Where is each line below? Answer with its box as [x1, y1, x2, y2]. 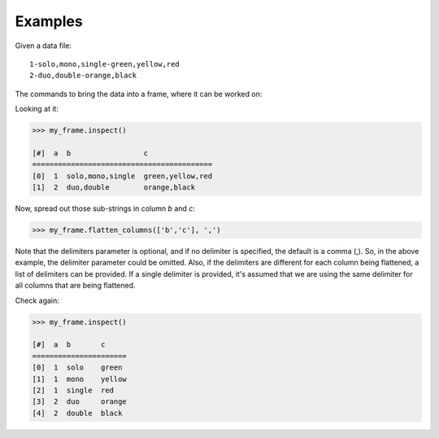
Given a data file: [15, 41, 72, 50]
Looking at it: [15, 104, 59, 114]
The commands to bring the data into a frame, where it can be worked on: [15, 89, 263, 99]
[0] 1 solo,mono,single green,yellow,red [32, 171, 213, 181]
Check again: [15, 296, 60, 305]
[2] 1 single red [32, 385, 114, 395]
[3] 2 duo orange [32, 397, 128, 406]
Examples [15, 12, 83, 30]
